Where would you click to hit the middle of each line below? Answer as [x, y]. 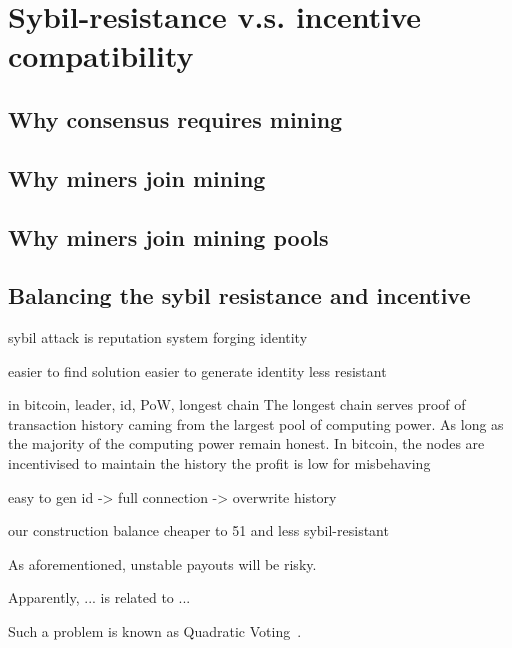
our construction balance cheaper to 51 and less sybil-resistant [198, 530]
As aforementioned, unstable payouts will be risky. [162, 563]
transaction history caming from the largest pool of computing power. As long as [256, 423]
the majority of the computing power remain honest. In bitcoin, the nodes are [246, 443]
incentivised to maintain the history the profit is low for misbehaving [219, 463]
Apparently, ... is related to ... [99, 597]
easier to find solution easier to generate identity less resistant [197, 370]
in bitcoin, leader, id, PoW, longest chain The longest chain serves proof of [237, 404]
